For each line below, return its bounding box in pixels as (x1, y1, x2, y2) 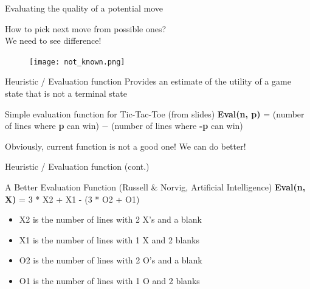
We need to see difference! (5, 34, 102, 47)
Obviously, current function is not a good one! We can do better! (5, 139, 246, 152)
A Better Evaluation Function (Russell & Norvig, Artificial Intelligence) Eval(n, (5, 181, 306, 193)
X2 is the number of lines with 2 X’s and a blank (19, 213, 202, 226)
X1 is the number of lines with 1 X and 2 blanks (19, 233, 200, 246)
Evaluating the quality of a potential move (5, 2, 163, 14)
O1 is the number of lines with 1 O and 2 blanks (19, 274, 200, 287)
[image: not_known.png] (29, 57, 125, 66)
